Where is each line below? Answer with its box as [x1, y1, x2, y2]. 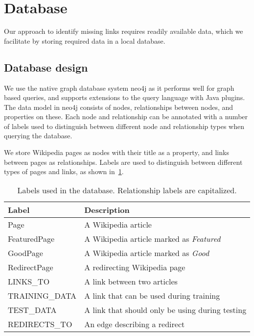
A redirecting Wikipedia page [84, 261, 185, 273]
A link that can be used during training [84, 289, 220, 301]
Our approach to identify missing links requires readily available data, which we [4, 26, 243, 36]
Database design [4, 59, 88, 75]
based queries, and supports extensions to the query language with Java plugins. [4, 92, 245, 103]
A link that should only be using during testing [84, 304, 247, 315]
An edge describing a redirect [84, 318, 185, 330]
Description [84, 204, 130, 215]
